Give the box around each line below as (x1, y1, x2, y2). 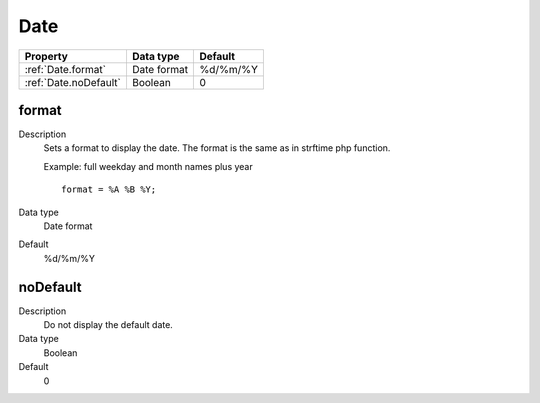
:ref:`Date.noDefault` (24, 75, 122, 89)
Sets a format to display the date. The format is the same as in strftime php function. (43, 142, 391, 154)
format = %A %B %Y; (61, 184, 157, 195)
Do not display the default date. (43, 319, 174, 331)
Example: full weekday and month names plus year (43, 160, 254, 172)
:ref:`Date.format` (24, 62, 107, 76)
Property (24, 49, 69, 63)
